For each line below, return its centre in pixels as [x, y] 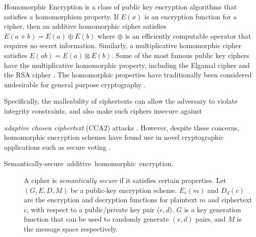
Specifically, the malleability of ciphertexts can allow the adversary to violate [121, 101]
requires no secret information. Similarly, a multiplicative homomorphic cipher [123, 45]
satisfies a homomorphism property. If [61, 16]
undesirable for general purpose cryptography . [75, 84]
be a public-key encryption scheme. [124, 190]
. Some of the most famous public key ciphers [180, 55]
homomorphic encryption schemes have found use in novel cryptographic [114, 137]
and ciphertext [230, 200]
